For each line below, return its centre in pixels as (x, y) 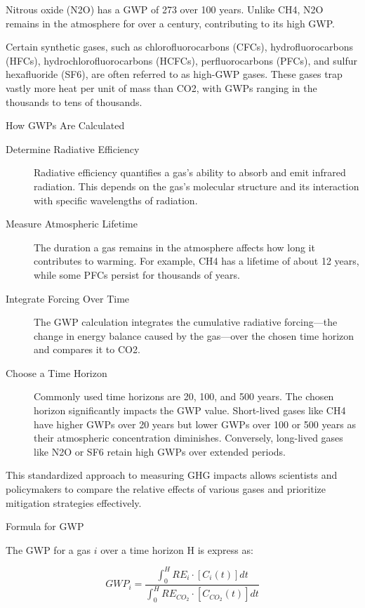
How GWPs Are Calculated (65, 125)
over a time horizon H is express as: (177, 549)
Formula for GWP (45, 526)
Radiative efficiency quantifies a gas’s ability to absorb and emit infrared (190, 172)
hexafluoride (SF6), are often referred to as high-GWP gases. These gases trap (174, 74)
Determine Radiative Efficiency (73, 148)
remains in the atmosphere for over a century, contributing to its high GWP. (171, 23)
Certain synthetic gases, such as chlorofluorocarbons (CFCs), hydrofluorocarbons (179, 47)
